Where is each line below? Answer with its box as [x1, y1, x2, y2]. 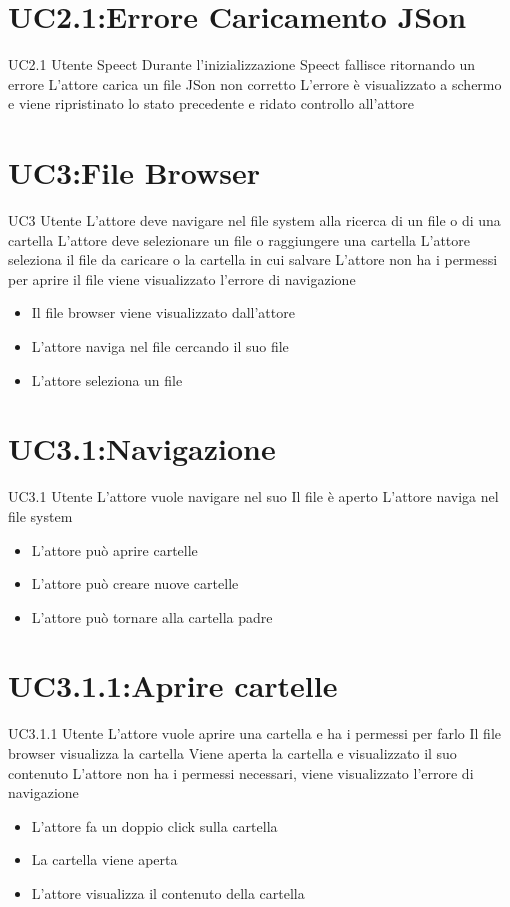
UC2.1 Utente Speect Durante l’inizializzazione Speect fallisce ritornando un [8, 54, 476, 75]
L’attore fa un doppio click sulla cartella [31, 815, 278, 836]
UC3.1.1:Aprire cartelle [8, 665, 338, 706]
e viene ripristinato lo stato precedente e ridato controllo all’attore [8, 93, 414, 114]
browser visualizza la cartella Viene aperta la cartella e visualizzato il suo [8, 743, 457, 763]
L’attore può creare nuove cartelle [31, 573, 239, 594]
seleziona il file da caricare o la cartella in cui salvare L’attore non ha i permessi [8, 249, 498, 270]
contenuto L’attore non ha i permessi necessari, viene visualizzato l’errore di [8, 762, 474, 783]
